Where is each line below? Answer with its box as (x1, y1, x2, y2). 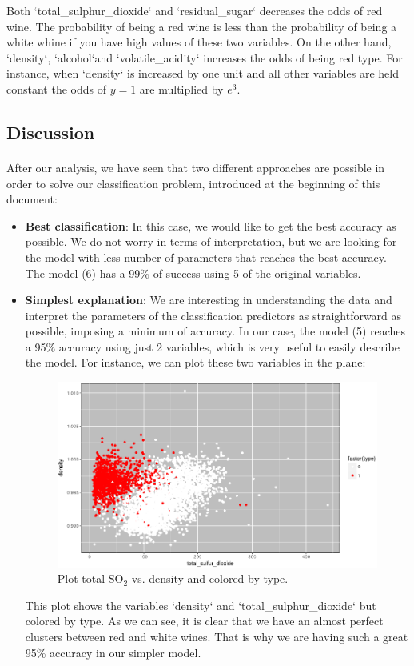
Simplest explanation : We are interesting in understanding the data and (25, 291, 392, 308)
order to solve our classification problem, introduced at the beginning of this (6, 175, 380, 191)
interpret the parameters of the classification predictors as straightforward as (25, 307, 402, 323)
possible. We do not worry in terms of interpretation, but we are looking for (25, 233, 397, 250)
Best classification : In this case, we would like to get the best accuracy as (25, 217, 396, 234)
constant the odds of (6, 80, 106, 97)
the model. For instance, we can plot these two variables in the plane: (25, 354, 366, 371)
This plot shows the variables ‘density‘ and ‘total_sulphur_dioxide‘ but (25, 596, 376, 613)
